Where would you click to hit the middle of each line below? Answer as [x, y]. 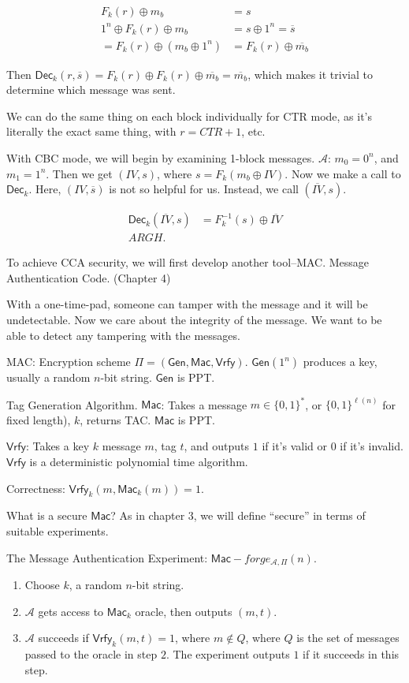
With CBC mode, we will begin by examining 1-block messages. [161, 157]
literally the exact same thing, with [91, 131]
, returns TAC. [115, 419]
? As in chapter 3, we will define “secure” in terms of [238, 515]
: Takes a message [204, 404]
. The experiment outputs [228, 654]
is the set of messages [348, 638]
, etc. [253, 131]
